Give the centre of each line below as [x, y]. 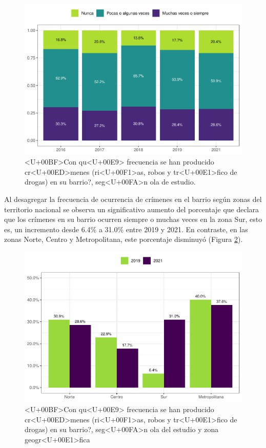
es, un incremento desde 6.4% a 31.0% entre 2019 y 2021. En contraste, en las [126, 229]
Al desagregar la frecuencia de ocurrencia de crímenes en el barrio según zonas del [133, 199]
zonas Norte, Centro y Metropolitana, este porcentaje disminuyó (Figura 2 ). [124, 239]
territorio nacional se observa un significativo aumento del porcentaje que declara [132, 209]
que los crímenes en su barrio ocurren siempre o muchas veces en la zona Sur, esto [133, 219]
